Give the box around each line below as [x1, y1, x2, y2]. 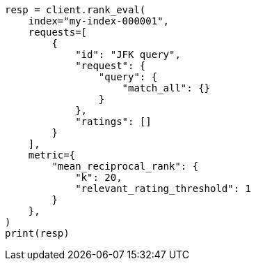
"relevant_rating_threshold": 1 [75, 183, 252, 194]
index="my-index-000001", [28, 15, 170, 27]
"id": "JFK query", [75, 49, 181, 60]
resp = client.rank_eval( [5, 4, 146, 15]
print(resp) [5, 228, 70, 239]
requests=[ [28, 27, 88, 38]
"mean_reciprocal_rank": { [51, 161, 199, 172]
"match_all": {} [122, 82, 211, 94]
